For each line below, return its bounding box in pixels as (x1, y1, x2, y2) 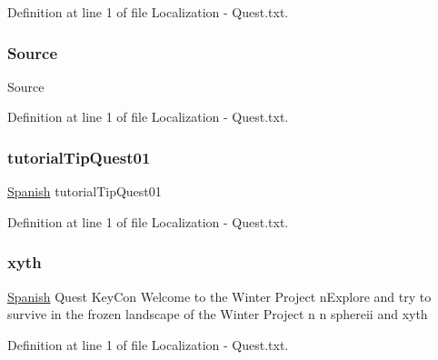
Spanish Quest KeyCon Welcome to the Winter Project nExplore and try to (7, 286, 432, 305)
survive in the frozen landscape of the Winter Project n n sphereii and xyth (7, 305, 428, 324)
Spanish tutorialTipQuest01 (7, 182, 162, 201)
